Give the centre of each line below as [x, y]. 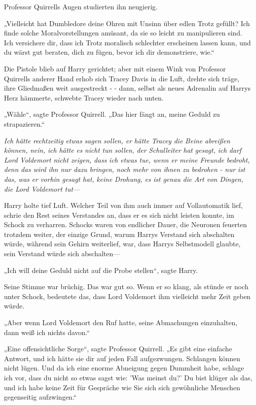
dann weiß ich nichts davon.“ [47, 332]
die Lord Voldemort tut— [42, 188]
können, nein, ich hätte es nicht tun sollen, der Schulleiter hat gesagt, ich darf [123, 150]
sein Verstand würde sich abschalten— [62, 253]
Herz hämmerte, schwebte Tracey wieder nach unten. [84, 97]
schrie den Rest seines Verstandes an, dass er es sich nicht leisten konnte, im [119, 215]
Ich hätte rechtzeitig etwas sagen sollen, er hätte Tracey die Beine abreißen [117, 140]
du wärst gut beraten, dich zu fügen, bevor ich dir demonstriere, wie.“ [109, 52]
